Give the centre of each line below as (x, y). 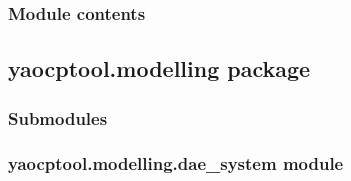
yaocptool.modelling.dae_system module (176, 163)
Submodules (58, 117)
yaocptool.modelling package (159, 68)
